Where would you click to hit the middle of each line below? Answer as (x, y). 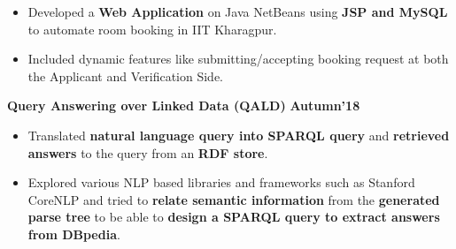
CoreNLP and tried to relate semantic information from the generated (234, 199)
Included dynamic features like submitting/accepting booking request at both (238, 59)
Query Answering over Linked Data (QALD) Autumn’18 (184, 106)
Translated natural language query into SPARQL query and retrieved (239, 135)
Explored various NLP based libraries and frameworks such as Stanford (221, 182)
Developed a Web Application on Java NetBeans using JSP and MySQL (238, 11)
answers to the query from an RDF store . (148, 152)
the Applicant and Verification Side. (125, 75)
